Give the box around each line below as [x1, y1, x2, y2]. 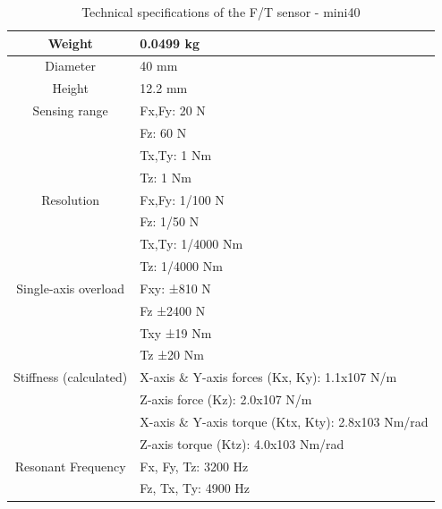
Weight [47, 33, 93, 52]
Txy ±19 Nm [140, 323, 212, 342]
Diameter [45, 56, 96, 75]
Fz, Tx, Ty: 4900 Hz [140, 479, 251, 497]
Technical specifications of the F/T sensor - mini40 [81, 3, 361, 21]
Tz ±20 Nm [140, 345, 204, 364]
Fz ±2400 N [140, 301, 206, 319]
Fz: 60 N [140, 123, 187, 141]
